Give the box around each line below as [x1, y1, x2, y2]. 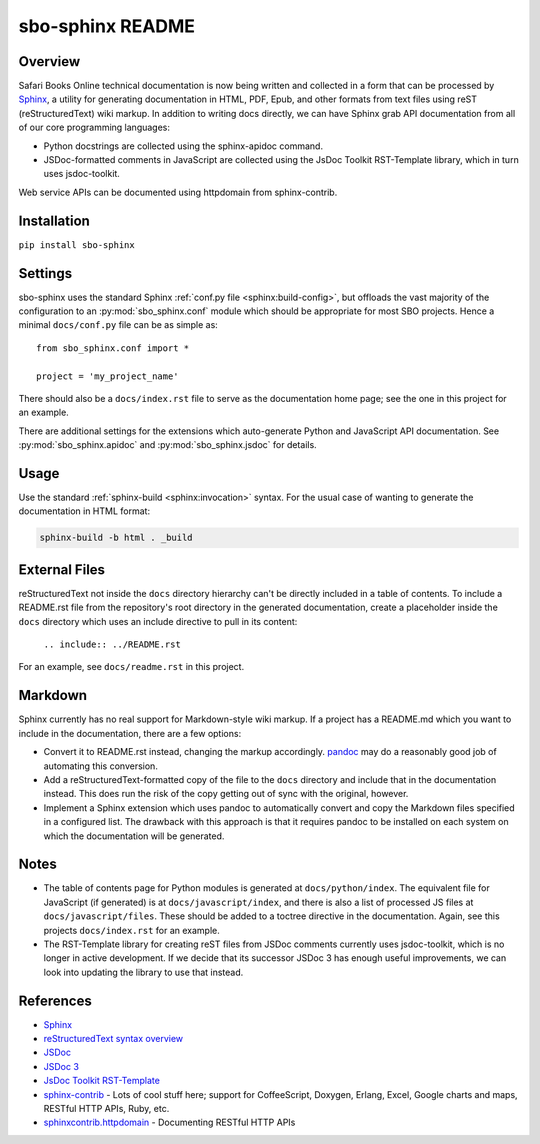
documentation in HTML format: [18, 505, 150, 517]
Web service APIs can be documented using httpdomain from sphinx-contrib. [18, 186, 338, 198]
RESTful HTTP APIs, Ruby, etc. [43, 1103, 170, 1114]
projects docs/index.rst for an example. [43, 924, 220, 936]
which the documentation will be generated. [43, 830, 225, 842]
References [18, 992, 92, 1009]
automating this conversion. [43, 760, 159, 772]
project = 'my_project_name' [36, 370, 179, 382]
